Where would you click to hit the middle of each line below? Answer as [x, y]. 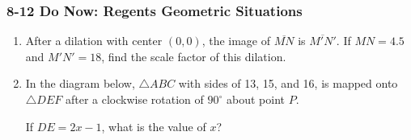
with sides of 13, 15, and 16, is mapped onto [288, 83]
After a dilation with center [94, 41]
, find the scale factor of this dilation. [194, 56]
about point [256, 99]
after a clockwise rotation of [134, 99]
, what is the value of [154, 126]
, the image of [236, 41]
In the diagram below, [80, 83]
